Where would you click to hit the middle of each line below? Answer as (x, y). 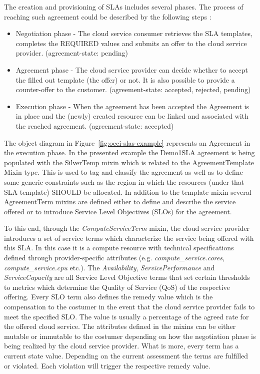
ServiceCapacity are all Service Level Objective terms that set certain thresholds (127, 277)
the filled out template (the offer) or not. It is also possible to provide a (125, 79)
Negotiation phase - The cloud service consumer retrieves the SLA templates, (134, 33)
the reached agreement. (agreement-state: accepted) (95, 125)
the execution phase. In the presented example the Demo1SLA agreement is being (129, 152)
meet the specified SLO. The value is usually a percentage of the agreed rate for (126, 316)
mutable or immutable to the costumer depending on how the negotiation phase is (130, 336)
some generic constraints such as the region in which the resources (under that (124, 181)
